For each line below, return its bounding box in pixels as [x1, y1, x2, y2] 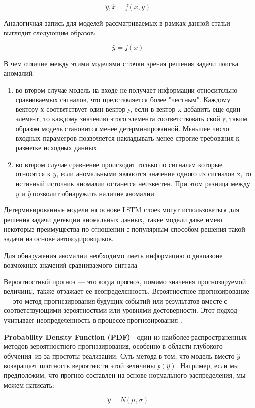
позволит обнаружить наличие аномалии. [33, 188, 156, 198]
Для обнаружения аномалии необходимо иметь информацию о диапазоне [4, 250, 223, 260]
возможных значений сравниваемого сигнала [4, 260, 137, 270]
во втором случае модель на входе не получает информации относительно [15, 84, 238, 95]
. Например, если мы [176, 360, 239, 371]
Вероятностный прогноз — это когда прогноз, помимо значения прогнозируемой [4, 276, 246, 286]
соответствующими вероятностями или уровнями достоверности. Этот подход [4, 305, 237, 315]
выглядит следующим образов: [4, 27, 96, 37]
